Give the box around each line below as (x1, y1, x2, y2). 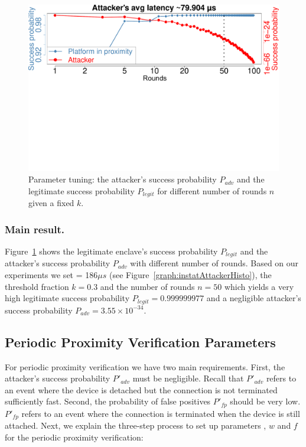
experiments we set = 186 (5, 269, 98, 281)
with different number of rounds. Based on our (130, 257, 299, 269)
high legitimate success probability (5, 292, 130, 304)
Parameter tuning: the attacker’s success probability (28, 173, 217, 185)
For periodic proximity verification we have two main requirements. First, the (5, 360, 285, 373)
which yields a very (224, 280, 294, 292)
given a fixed (28, 197, 74, 209)
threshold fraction (5, 280, 69, 292)
